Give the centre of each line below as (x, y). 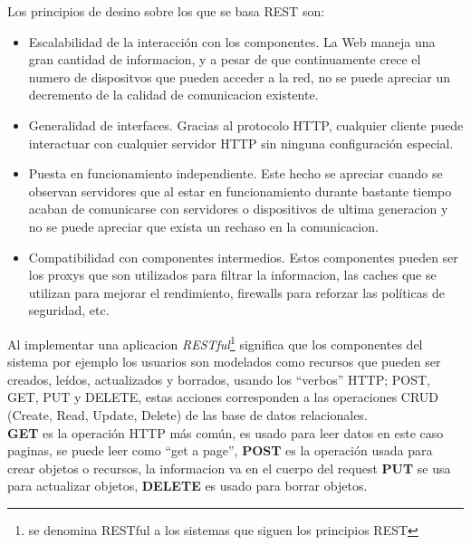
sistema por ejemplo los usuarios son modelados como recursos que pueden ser (224, 362)
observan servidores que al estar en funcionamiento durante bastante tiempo (240, 191)
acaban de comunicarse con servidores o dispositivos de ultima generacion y (238, 209)
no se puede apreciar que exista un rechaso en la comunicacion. (203, 226)
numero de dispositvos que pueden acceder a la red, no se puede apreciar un (240, 76)
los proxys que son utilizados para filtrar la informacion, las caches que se (232, 275)
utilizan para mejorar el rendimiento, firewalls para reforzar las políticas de (236, 292)
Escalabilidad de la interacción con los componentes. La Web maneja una (232, 41)
